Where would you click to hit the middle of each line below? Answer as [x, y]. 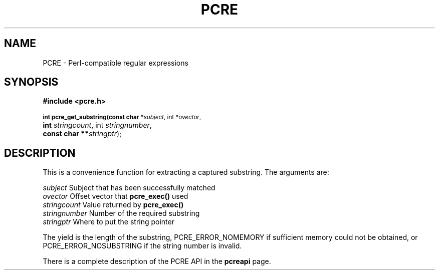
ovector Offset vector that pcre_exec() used [116, 196]
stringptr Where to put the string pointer [108, 222]
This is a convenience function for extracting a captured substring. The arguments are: [186, 172]
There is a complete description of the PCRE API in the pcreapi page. [157, 261]
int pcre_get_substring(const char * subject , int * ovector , [122, 117]
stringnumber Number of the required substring [121, 213]
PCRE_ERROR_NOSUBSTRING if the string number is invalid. [142, 246]
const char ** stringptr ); [82, 134]
